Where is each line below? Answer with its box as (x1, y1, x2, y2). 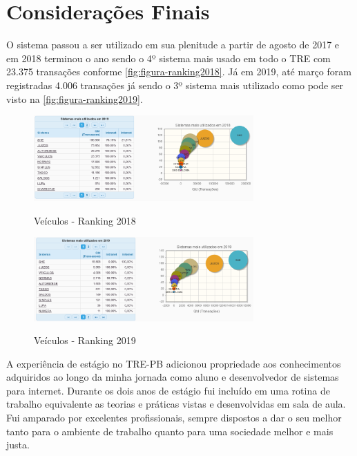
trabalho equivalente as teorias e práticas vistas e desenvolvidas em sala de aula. (6, 397, 346, 411)
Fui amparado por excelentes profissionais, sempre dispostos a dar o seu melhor (6, 410, 342, 425)
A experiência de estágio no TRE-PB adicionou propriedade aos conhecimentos (6, 356, 341, 370)
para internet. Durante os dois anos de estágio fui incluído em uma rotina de (6, 383, 330, 397)
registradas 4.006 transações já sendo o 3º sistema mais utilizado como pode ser (6, 77, 344, 92)
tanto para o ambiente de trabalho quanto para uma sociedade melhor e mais (6, 424, 334, 438)
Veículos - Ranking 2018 (34, 213, 136, 227)
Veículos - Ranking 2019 (34, 333, 136, 348)
